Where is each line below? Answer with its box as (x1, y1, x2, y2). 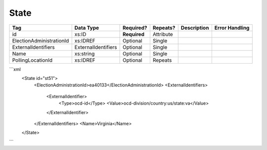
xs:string (74, 50, 95, 57)
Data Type (74, 24, 99, 31)
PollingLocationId (12, 57, 53, 64)
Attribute (152, 31, 173, 37)
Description (180, 24, 209, 31)
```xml (9, 66, 21, 72)
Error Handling (214, 24, 250, 31)
